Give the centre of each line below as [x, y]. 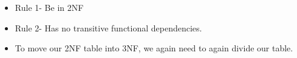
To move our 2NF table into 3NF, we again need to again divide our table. [154, 48]
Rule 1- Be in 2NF [49, 7]
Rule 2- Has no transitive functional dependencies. [108, 27]
